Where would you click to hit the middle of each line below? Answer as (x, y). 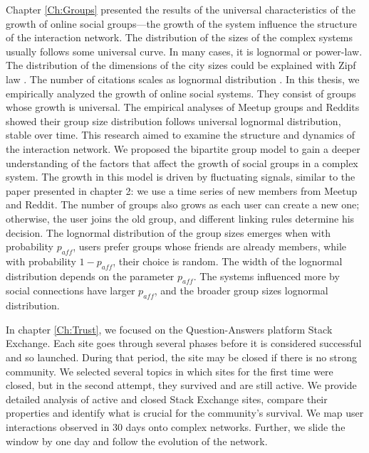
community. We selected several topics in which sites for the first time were (170, 371)
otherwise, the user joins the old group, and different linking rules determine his (180, 218)
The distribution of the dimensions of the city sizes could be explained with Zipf (181, 65)
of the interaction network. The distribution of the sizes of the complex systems (180, 37)
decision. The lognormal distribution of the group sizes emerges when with (168, 232)
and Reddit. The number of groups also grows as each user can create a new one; (183, 204)
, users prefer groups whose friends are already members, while (210, 246)
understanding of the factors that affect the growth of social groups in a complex (182, 162)
